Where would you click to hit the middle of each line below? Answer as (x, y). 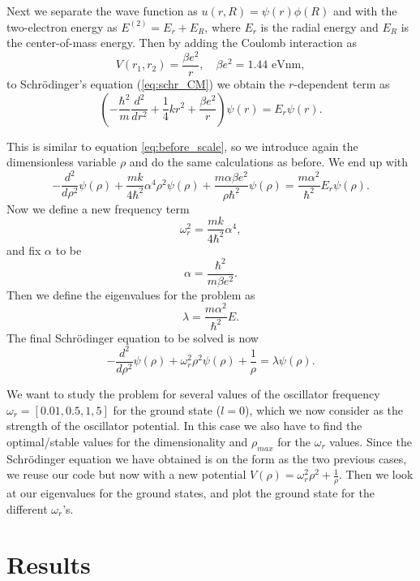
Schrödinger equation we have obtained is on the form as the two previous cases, (207, 458)
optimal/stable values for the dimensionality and (127, 441)
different (27, 508)
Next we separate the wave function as (102, 11)
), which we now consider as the (324, 409)
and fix (24, 250)
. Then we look (376, 474)
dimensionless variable (62, 162)
